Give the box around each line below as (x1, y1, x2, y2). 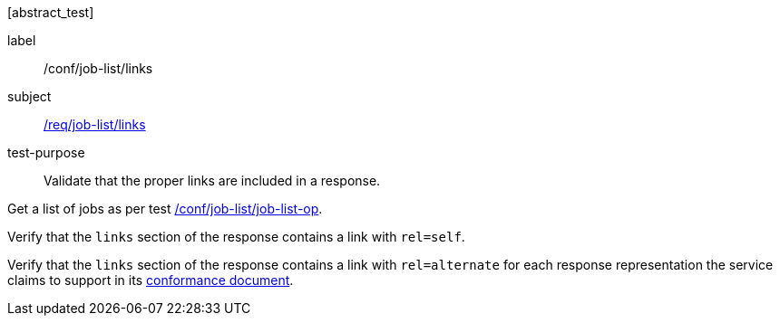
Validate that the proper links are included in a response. (44, 173, 381, 188)
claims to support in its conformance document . (7, 272, 294, 288)
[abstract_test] (7, 5, 94, 20)
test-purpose (7, 145, 85, 160)
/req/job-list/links (44, 117, 146, 132)
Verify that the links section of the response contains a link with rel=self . (7, 229, 465, 244)
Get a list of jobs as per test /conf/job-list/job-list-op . (7, 201, 323, 216)
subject (7, 89, 52, 104)
